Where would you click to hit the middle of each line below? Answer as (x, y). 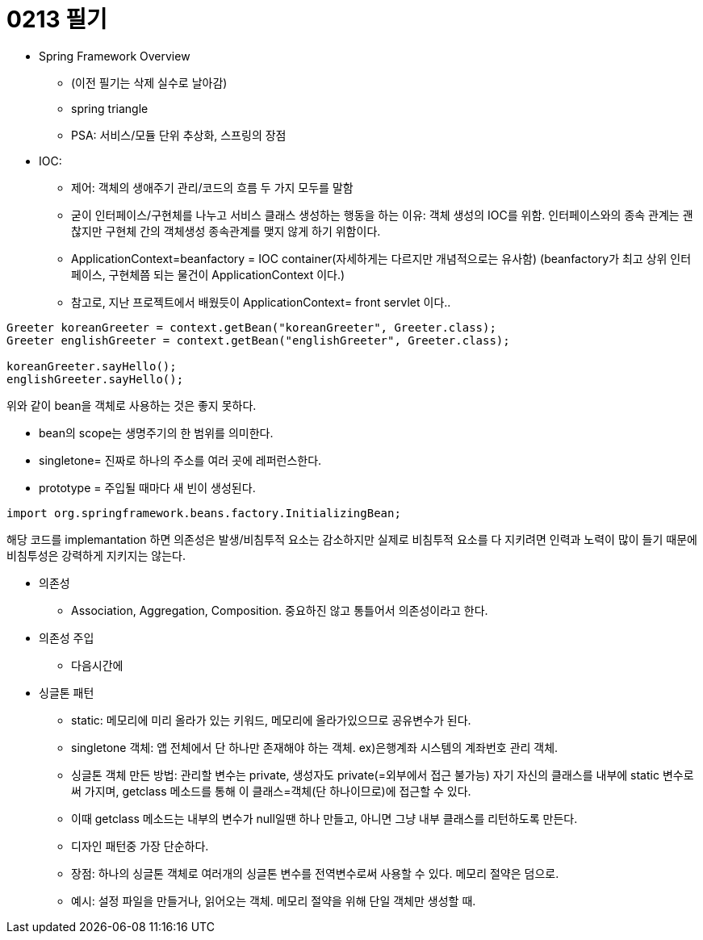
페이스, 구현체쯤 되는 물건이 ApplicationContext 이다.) (208, 274)
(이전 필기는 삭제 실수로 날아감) (149, 82)
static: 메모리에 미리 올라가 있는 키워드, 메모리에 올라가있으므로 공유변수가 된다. (271, 720)
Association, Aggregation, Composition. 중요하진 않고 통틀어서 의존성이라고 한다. (280, 610)
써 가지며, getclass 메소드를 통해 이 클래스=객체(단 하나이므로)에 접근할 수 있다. (271, 791)
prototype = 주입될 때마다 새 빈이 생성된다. (147, 487)
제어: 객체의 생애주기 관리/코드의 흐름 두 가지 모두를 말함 (212, 187)
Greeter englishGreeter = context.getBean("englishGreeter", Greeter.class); (258, 340)
